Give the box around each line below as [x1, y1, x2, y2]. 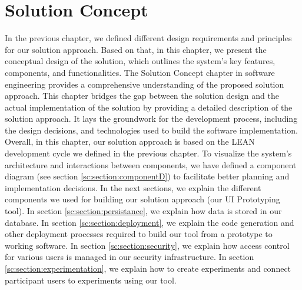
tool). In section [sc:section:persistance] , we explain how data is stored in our [5, 205, 282, 217]
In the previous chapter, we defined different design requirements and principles [5, 32, 292, 44]
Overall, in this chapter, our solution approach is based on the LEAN [5, 135, 255, 148]
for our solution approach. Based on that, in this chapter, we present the [5, 43, 267, 55]
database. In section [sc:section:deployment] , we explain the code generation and [5, 216, 294, 228]
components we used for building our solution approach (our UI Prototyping [5, 193, 280, 205]
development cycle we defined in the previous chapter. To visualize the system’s [5, 147, 292, 159]
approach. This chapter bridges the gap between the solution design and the [5, 89, 279, 102]
